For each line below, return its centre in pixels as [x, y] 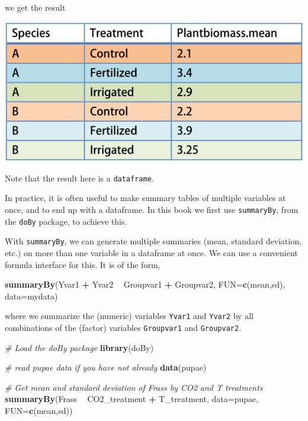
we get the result [35, 7]
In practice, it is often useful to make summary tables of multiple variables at [145, 198]
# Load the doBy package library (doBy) [79, 347]
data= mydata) [31, 296]
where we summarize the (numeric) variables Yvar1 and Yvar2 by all [129, 316]
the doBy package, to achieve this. [66, 221]
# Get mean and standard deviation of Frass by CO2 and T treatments [134, 387]
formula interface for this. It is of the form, [83, 264]
